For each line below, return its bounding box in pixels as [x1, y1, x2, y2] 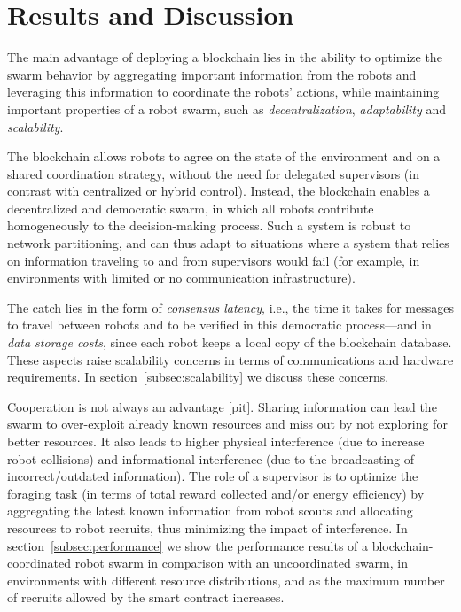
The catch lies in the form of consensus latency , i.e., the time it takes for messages [7, 298, 454, 316]
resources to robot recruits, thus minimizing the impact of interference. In [7, 518, 408, 537]
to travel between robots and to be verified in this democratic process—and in [7, 315, 432, 334]
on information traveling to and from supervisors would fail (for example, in [7, 251, 420, 269]
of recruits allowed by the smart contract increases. [7, 588, 285, 607]
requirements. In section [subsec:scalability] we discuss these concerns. [7, 368, 389, 386]
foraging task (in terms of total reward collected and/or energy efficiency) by [7, 484, 425, 502]
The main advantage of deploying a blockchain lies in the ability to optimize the [7, 48, 442, 66]
